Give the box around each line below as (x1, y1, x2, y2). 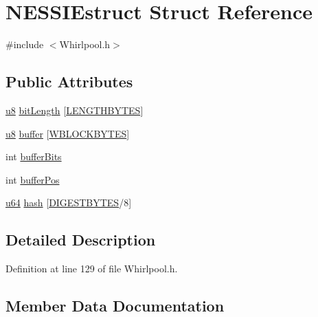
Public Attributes (5, 71, 133, 92)
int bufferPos (5, 172, 60, 186)
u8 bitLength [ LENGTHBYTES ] (5, 102, 144, 117)
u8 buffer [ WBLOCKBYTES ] (5, 126, 130, 140)
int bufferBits (5, 149, 62, 164)
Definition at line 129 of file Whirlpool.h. (5, 261, 178, 276)
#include (5, 37, 44, 52)
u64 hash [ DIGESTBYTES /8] (5, 195, 132, 210)
